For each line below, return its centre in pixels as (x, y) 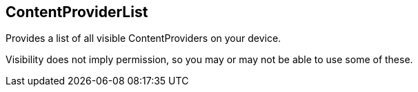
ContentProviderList (77, 12)
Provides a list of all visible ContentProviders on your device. (143, 38)
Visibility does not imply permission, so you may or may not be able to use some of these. (209, 60)
